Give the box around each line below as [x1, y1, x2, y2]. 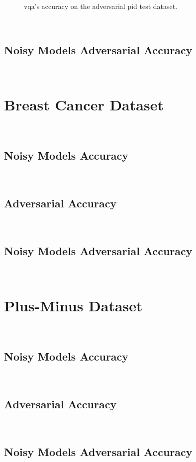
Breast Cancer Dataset [4, 94, 164, 115]
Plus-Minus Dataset [4, 295, 143, 316]
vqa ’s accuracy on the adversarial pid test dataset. [24, 1, 178, 11]
